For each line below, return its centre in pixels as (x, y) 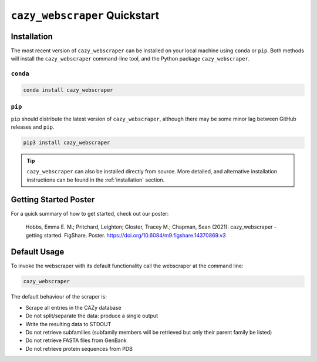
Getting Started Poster (53, 200)
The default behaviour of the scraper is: (59, 297)
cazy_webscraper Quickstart (85, 15)
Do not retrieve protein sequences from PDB (79, 348)
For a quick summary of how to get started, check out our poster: (90, 213)
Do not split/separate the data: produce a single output (92, 316)
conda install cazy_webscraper (68, 90)
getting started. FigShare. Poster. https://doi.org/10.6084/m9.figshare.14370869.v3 (126, 235)
